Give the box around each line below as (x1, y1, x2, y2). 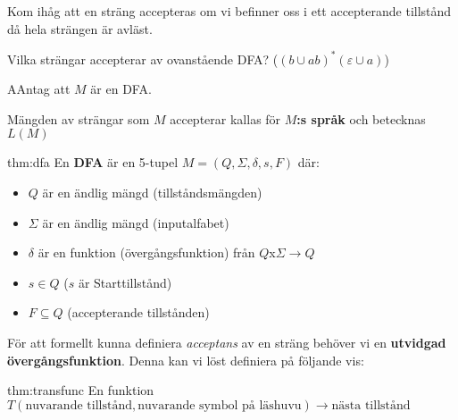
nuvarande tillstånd (25, 399, 132, 412)
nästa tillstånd (331, 399, 411, 412)
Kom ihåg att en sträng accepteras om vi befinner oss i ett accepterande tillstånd (7, 2, 452, 20)
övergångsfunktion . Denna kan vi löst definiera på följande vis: (7, 350, 364, 369)
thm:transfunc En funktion (7, 381, 154, 399)
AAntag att (7, 80, 71, 98)
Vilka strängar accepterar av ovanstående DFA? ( (7, 49, 279, 68)
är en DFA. (90, 80, 152, 98)
